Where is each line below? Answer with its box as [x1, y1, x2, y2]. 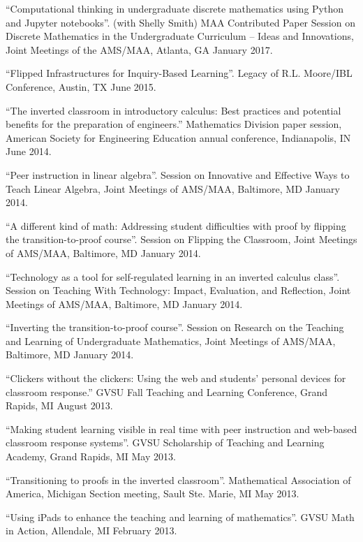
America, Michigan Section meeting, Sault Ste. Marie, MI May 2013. [6, 486, 299, 501]
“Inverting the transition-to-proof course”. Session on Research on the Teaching [6, 320, 344, 335]
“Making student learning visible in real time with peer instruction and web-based [6, 421, 357, 436]
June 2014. [6, 144, 52, 159]
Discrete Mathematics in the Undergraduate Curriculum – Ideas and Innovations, [6, 29, 354, 43]
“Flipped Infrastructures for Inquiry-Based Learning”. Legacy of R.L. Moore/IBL [6, 66, 353, 80]
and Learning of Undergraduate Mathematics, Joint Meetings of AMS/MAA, [6, 333, 336, 348]
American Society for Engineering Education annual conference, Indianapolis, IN [6, 130, 351, 145]
